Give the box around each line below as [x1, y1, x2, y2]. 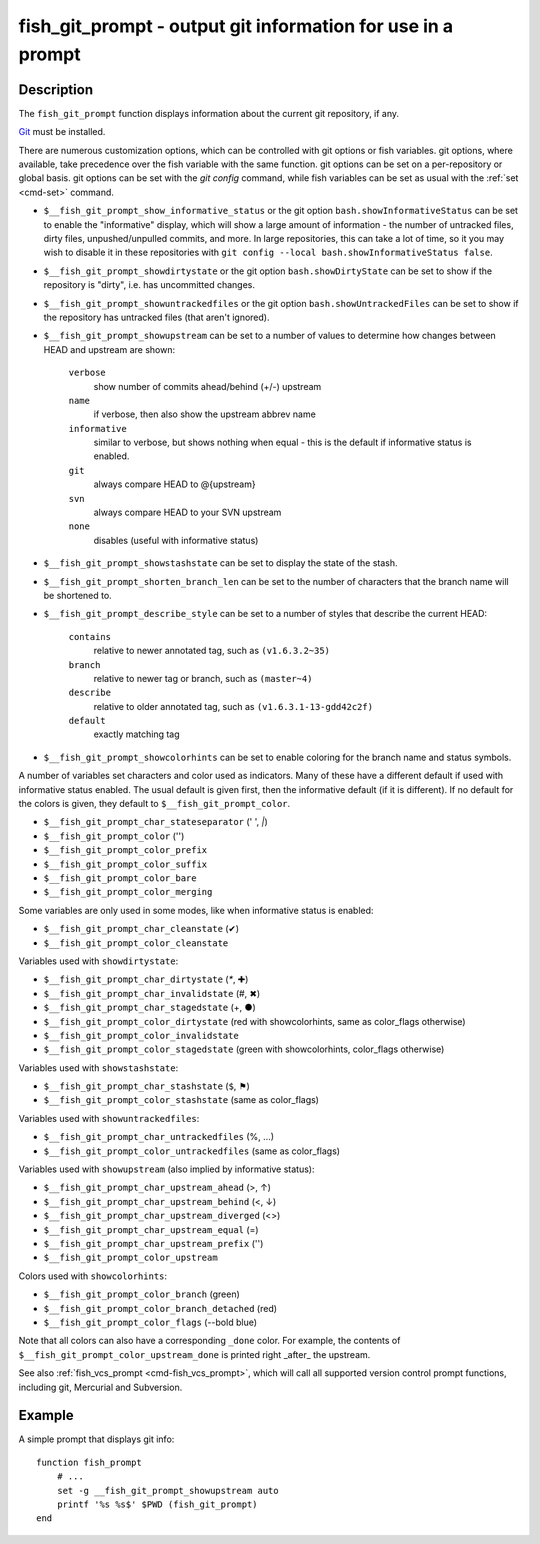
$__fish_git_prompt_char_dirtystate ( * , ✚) [43, 973, 249, 985]
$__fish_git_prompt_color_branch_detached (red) [43, 1302, 278, 1314]
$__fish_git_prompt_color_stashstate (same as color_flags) [43, 1094, 320, 1106]
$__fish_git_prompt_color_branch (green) [43, 1288, 240, 1300]
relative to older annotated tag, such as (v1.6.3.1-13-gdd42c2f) [93, 700, 374, 712]
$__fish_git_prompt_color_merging [43, 886, 213, 898]
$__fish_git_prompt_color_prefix [43, 845, 208, 856]
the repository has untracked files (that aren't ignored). [43, 311, 270, 323]
